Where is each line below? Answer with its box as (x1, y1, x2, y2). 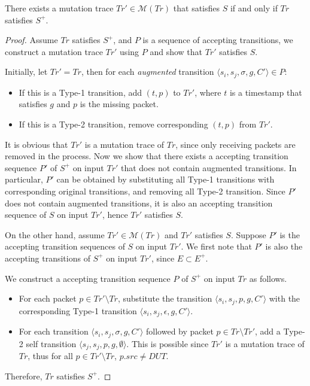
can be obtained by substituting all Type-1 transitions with (56, 173, 275, 186)
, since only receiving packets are (175, 138, 296, 150)
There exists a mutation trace (5, 2, 114, 14)
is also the (265, 240, 303, 253)
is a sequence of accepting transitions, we (142, 34, 293, 46)
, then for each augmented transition (81, 65, 214, 78)
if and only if (230, 2, 278, 14)
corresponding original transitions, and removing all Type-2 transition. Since (5, 184, 285, 197)
